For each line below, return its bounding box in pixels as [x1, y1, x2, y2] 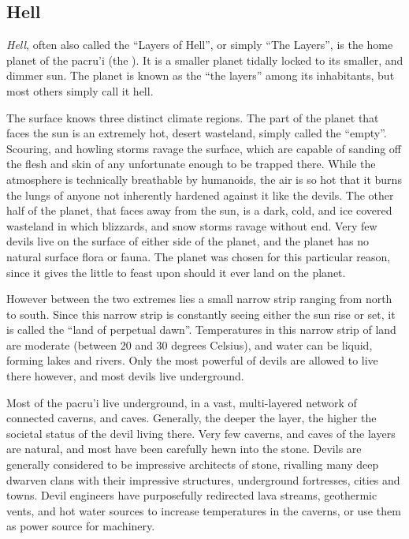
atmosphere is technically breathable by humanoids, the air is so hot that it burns [6, 170, 402, 187]
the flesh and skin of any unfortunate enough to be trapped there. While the [6, 155, 376, 172]
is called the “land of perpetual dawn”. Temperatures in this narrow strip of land [6, 321, 396, 338]
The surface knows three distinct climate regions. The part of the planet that [6, 109, 379, 125]
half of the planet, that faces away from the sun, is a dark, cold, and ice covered [6, 202, 392, 219]
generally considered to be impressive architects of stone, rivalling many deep [6, 456, 379, 473]
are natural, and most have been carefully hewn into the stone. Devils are [6, 440, 362, 457]
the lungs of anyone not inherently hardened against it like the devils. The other [6, 186, 394, 203]
